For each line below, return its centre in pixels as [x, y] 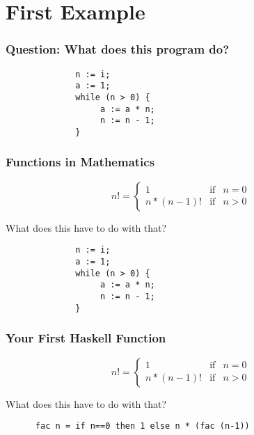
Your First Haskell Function [86, 338]
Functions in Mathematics [80, 162]
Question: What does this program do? [118, 49]
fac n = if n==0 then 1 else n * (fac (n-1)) [142, 426]
